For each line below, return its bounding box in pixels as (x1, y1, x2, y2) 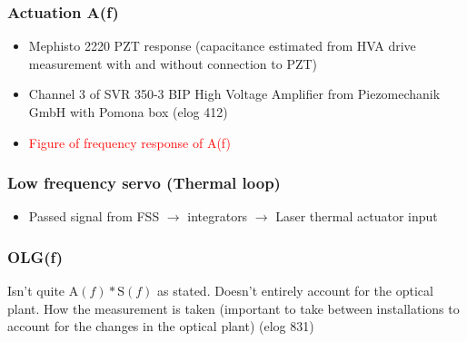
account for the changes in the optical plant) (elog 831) (7, 317, 314, 336)
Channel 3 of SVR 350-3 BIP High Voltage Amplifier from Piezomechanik (28, 84, 441, 103)
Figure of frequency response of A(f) (28, 132, 231, 151)
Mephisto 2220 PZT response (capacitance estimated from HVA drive (28, 36, 416, 55)
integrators (187, 207, 248, 226)
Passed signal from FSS (28, 207, 160, 226)
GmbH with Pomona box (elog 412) (28, 103, 228, 121)
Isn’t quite (7, 281, 65, 300)
